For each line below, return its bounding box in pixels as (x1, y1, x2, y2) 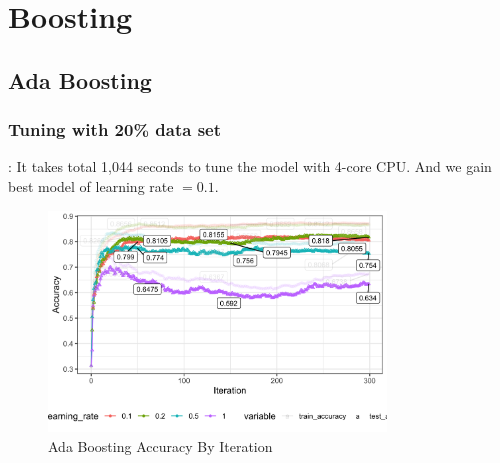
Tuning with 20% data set (8, 117, 222, 142)
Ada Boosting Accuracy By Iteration (48, 435, 273, 456)
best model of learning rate (8, 175, 174, 196)
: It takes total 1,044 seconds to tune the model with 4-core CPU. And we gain (8, 156, 492, 177)
